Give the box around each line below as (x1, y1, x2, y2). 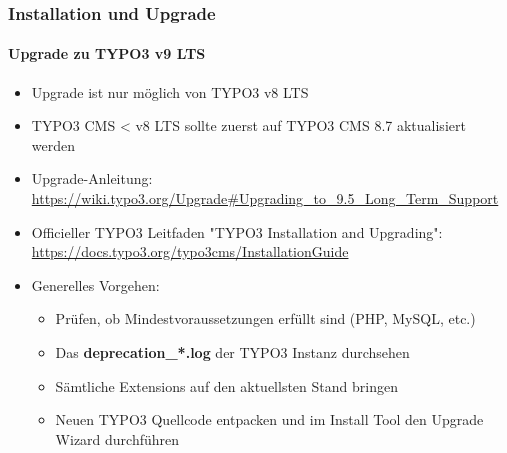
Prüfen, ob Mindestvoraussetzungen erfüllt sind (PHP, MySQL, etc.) (55, 308, 476, 329)
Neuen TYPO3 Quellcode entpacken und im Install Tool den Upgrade (55, 409, 484, 430)
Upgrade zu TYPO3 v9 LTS (8, 43, 206, 64)
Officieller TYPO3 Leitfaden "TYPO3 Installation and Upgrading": (31, 221, 443, 242)
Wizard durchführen (55, 428, 180, 449)
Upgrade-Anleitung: (31, 168, 153, 189)
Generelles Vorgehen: (31, 274, 160, 295)
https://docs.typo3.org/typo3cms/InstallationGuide (31, 241, 349, 262)
